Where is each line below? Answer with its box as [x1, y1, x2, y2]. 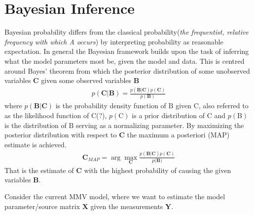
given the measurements [90, 201, 163, 211]
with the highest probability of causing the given [84, 165, 231, 175]
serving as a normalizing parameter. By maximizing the [76, 120, 244, 130]
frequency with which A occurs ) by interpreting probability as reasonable [4, 36, 223, 46]
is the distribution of [4, 120, 67, 130]
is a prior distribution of [132, 110, 205, 120]
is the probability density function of [55, 100, 166, 111]
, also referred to [198, 100, 249, 111]
